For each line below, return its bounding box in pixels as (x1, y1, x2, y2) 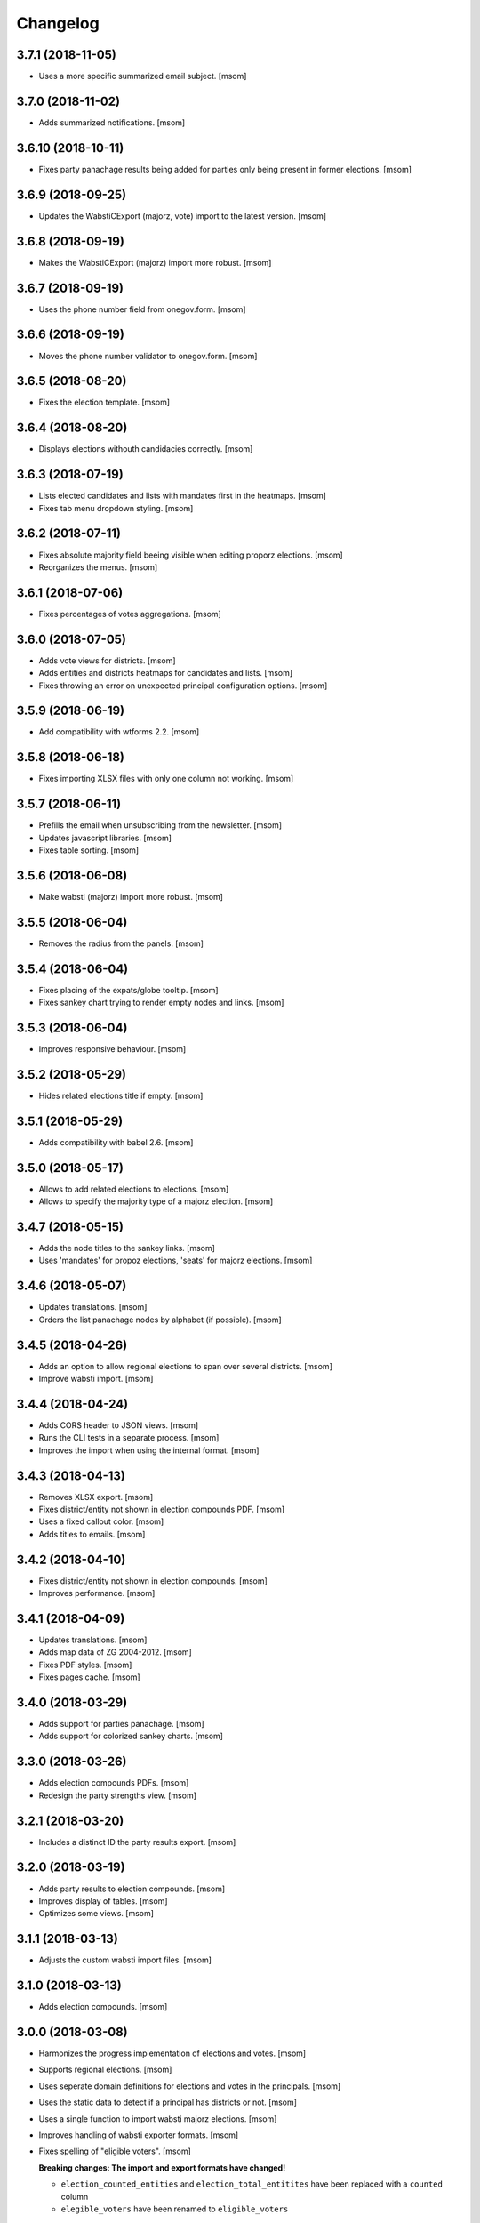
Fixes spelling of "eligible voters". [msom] (38, 2146, 191, 2156)
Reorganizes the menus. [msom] (38, 561, 158, 573)
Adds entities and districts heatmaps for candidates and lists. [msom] (38, 668, 293, 678)
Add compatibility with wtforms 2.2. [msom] (38, 726, 200, 737)
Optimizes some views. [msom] (38, 1908, 155, 1919)
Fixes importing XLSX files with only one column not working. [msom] (38, 774, 294, 784)
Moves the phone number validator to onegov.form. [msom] (38, 350, 258, 361)
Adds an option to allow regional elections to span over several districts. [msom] (38, 1360, 332, 1371)
